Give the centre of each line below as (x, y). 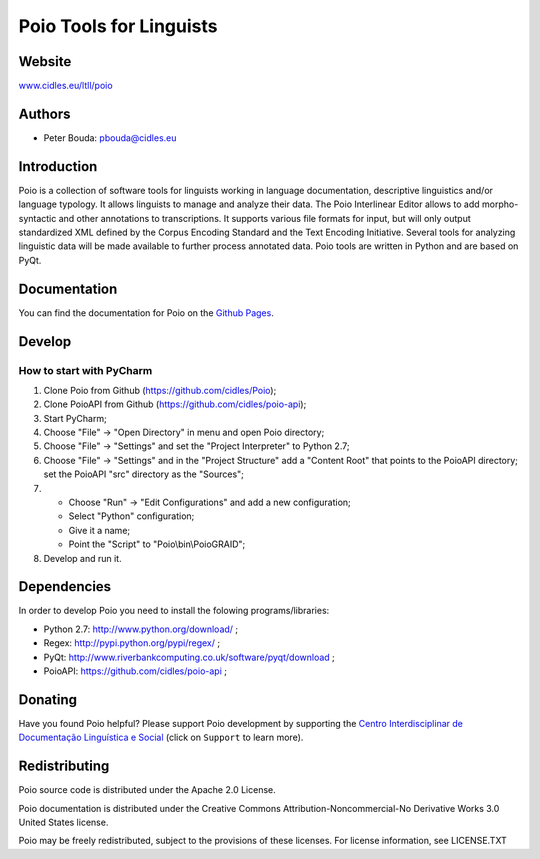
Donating (48, 699)
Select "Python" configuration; (131, 516)
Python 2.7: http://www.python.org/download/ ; (141, 629)
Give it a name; (99, 530)
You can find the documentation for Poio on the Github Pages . (146, 312)
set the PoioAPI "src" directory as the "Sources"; (144, 474)
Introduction (58, 166)
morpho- (500, 204)
